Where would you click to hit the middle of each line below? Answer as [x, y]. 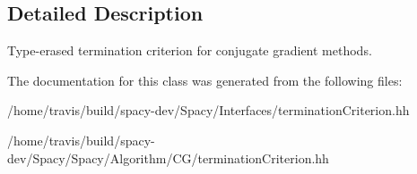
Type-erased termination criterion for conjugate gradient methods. [190, 50]
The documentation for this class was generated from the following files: [205, 80]
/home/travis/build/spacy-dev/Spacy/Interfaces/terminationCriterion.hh [208, 110]
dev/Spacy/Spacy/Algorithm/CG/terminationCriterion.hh [168, 157]
